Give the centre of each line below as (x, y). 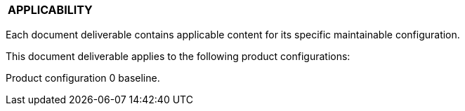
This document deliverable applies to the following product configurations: (178, 56)
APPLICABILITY (50, 10)
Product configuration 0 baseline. (83, 78)
